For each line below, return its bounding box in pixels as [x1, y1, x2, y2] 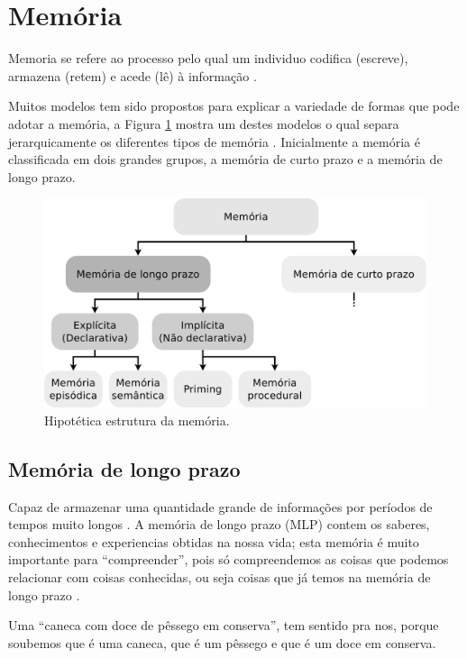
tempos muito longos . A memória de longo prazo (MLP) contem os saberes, [8, 515, 430, 534]
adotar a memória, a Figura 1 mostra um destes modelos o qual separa [8, 114, 399, 133]
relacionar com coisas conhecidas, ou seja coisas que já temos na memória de [8, 567, 431, 586]
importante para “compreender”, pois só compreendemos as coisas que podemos [8, 550, 449, 569]
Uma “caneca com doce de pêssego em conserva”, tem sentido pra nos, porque [8, 616, 439, 635]
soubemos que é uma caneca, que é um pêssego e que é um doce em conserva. [8, 633, 436, 652]
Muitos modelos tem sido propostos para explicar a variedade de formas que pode [8, 96, 460, 115]
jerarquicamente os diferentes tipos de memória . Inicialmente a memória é [8, 132, 420, 151]
